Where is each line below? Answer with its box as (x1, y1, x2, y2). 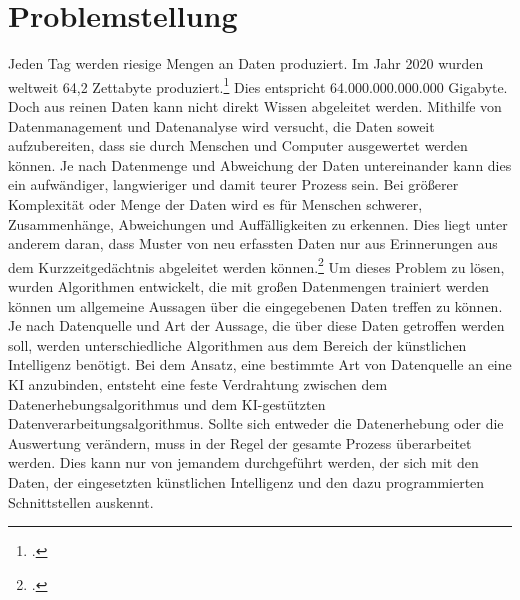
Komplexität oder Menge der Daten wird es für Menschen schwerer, (8, 193, 423, 214)
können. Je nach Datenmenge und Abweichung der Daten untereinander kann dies (8, 154, 512, 175)
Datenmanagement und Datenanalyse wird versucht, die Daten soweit (8, 115, 435, 136)
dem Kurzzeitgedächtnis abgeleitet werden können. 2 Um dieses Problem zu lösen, (8, 253, 505, 277)
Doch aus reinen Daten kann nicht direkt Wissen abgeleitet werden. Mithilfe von (8, 95, 502, 116)
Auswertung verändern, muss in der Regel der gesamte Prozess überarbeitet (8, 432, 472, 453)
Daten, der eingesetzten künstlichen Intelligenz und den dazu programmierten (8, 471, 485, 492)
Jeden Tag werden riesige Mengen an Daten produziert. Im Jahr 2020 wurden (8, 53, 484, 74)
